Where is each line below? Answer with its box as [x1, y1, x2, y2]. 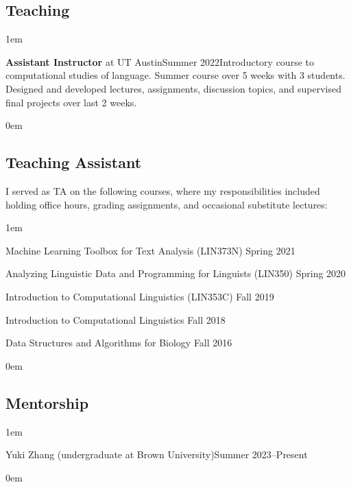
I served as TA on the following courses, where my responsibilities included [5, 183, 320, 198]
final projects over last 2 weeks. [5, 95, 137, 109]
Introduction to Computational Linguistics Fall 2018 [5, 312, 226, 326]
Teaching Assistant [5, 152, 142, 173]
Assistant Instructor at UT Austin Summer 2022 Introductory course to [5, 54, 314, 69]
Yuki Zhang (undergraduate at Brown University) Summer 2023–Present [5, 447, 308, 462]
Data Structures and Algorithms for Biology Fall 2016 [5, 335, 232, 350]
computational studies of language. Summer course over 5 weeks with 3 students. [5, 68, 346, 82]
